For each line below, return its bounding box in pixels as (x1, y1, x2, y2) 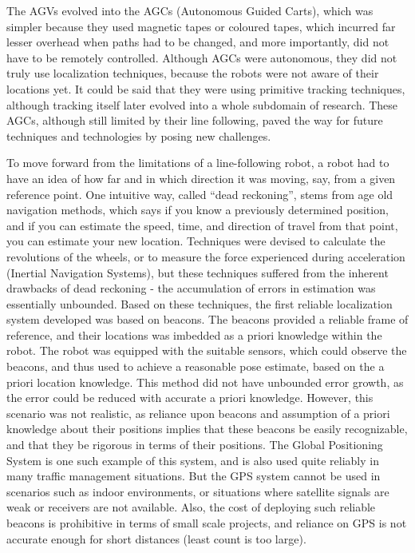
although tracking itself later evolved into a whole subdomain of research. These (6, 96, 398, 113)
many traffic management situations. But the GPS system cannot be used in (6, 467, 381, 484)
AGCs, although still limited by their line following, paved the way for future (6, 112, 383, 129)
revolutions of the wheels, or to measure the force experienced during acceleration (6, 248, 405, 265)
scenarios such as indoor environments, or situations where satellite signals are (6, 483, 389, 499)
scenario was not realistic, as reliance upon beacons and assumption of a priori (6, 404, 390, 421)
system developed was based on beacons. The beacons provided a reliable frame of (6, 311, 409, 328)
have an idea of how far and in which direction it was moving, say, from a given (6, 169, 396, 186)
